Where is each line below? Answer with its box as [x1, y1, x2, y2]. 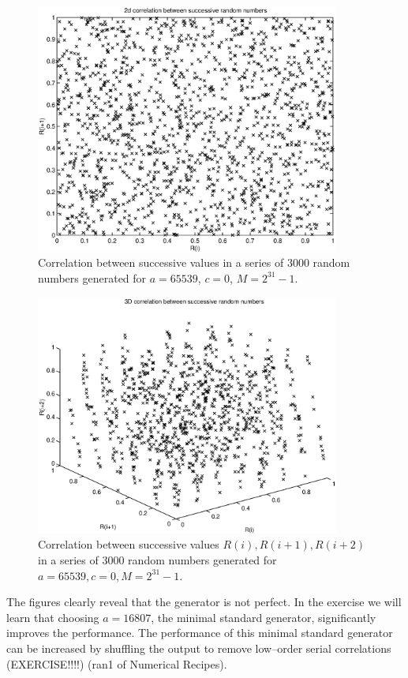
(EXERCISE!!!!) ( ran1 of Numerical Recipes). [6, 655, 227, 672]
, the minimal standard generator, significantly [151, 609, 376, 625]
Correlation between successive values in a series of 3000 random [38, 254, 350, 271]
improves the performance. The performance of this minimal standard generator [6, 624, 393, 641]
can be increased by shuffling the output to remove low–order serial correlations [6, 640, 391, 656]
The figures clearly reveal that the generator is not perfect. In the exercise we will [6, 594, 402, 610]
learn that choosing [6, 609, 99, 625]
